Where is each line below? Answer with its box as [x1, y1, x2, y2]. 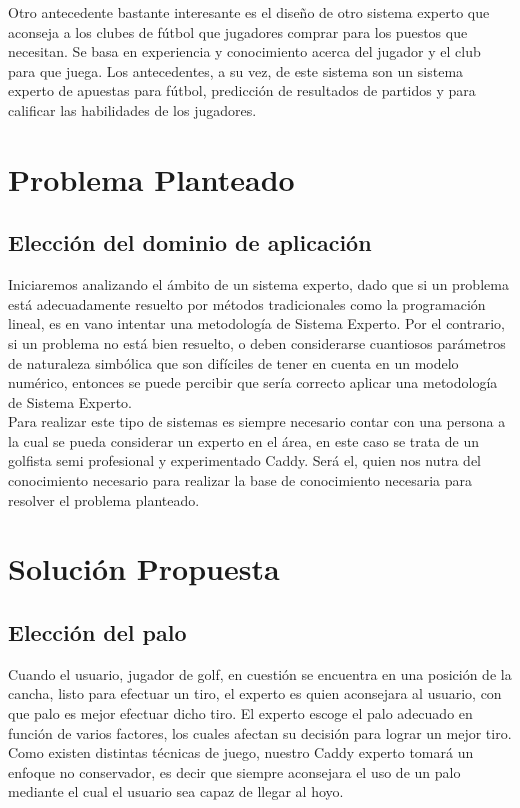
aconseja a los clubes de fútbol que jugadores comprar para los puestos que [8, 21, 468, 42]
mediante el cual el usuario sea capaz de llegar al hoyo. [8, 781, 344, 802]
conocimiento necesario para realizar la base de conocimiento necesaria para [8, 470, 472, 491]
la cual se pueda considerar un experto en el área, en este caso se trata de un [8, 430, 480, 451]
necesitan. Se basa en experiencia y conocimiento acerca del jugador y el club [8, 41, 481, 62]
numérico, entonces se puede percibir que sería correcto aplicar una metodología [8, 372, 498, 393]
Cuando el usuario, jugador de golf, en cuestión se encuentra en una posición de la [8, 663, 512, 684]
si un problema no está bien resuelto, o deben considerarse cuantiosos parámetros [8, 332, 506, 353]
